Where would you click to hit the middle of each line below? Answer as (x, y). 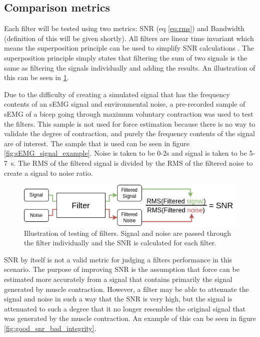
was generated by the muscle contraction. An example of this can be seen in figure (130, 318)
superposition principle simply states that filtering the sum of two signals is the (126, 57)
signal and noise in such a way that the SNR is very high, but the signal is (118, 299)
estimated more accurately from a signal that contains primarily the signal (118, 279)
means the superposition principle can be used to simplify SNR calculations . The (129, 48)
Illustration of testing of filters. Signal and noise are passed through (128, 233)
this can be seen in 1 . (36, 77)
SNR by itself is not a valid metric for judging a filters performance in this (118, 259)
